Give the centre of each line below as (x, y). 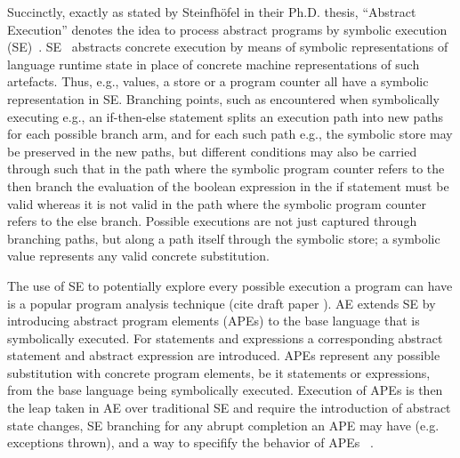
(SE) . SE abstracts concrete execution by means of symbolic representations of (228, 47)
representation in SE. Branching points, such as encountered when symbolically (223, 98)
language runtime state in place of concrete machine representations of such (214, 64)
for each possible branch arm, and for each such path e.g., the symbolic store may (230, 134)
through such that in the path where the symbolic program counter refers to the (226, 169)
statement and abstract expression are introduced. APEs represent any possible (224, 355)
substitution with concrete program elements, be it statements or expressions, (219, 372)
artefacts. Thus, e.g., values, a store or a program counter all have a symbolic (218, 81)
